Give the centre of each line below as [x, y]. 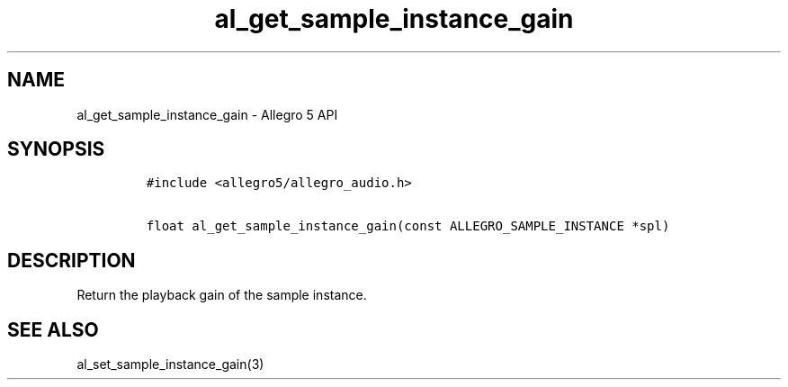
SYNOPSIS [56, 149]
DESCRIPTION [72, 260]
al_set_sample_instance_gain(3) [170, 364]
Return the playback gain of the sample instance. [222, 295]
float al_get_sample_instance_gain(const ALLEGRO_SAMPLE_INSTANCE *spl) [408, 226]
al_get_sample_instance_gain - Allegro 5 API [207, 114]
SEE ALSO [53, 329]
